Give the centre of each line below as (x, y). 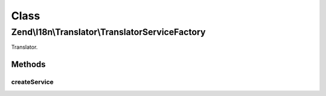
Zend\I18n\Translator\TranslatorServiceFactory (108, 32)
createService (32, 82)
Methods (28, 64)
